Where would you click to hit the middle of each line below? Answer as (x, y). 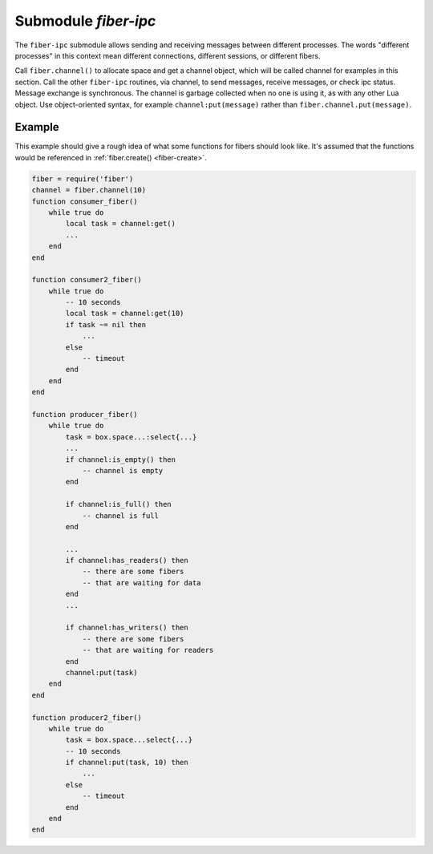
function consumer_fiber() (85, 201)
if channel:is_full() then (118, 504)
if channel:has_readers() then (127, 561)
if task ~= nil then (106, 324)
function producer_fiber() (85, 414)
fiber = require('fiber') (83, 179)
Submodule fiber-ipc (85, 21)
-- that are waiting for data (142, 583)
